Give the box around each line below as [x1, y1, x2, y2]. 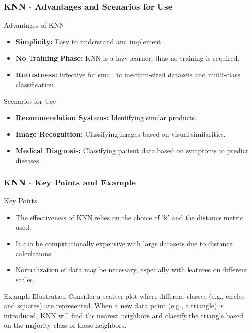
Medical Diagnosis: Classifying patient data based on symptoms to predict [15, 145, 249, 155]
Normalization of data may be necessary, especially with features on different [15, 264, 248, 275]
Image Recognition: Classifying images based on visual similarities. [15, 129, 226, 139]
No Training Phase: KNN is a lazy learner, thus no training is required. [15, 53, 240, 63]
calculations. [15, 248, 53, 258]
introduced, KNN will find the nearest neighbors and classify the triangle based [4, 310, 243, 320]
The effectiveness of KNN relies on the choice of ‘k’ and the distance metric [15, 212, 243, 222]
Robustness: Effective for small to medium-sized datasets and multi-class [15, 70, 240, 79]
